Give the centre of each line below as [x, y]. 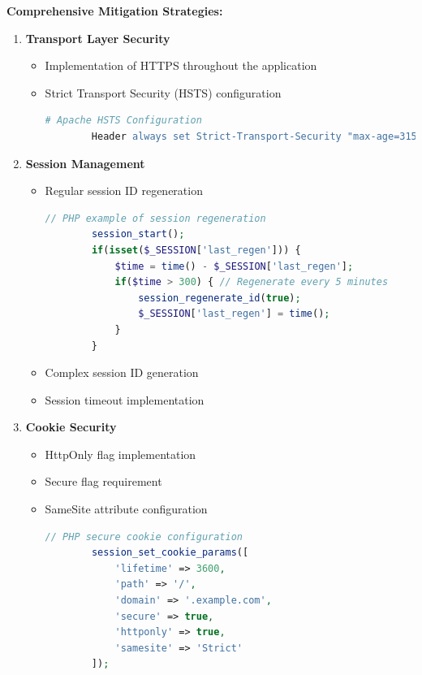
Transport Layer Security [98, 38]
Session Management [85, 163]
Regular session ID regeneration [124, 190]
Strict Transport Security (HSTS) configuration [163, 92]
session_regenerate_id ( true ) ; [220, 298]
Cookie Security [71, 427]
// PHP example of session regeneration [155, 218]
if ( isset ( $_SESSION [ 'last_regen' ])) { [196, 250]
